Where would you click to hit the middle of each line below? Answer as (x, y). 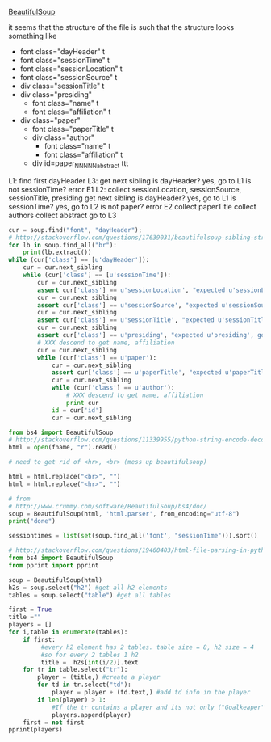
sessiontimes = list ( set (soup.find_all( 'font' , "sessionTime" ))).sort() (133, 536)
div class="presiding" (56, 95)
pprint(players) (35, 730)
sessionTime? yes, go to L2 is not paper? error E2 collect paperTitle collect (132, 206)
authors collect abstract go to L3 (63, 215)
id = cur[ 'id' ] (77, 410)
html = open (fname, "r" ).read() (63, 448)
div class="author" (63, 137)
